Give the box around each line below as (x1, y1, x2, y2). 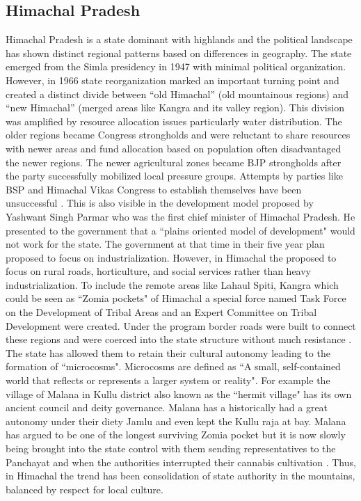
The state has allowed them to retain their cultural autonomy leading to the (6, 345, 330, 360)
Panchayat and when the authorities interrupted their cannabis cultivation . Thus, (6, 454, 356, 469)
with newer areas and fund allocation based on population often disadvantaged (6, 141, 342, 155)
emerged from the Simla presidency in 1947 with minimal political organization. (6, 59, 346, 74)
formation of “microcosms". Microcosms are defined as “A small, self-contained (6, 359, 341, 374)
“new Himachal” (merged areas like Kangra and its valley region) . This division (6, 100, 344, 115)
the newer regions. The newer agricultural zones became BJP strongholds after (6, 154, 342, 169)
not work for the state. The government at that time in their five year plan (6, 237, 325, 251)
